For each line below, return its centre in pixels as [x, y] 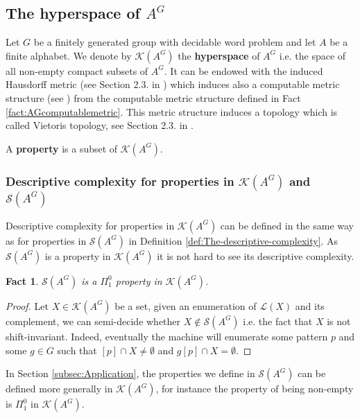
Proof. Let [27, 305]
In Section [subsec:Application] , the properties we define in [130, 373]
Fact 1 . [22, 280]
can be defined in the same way [287, 225]
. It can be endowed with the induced [243, 70]
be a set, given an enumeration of [186, 305]
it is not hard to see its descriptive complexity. [256, 255]
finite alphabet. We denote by [69, 55]
